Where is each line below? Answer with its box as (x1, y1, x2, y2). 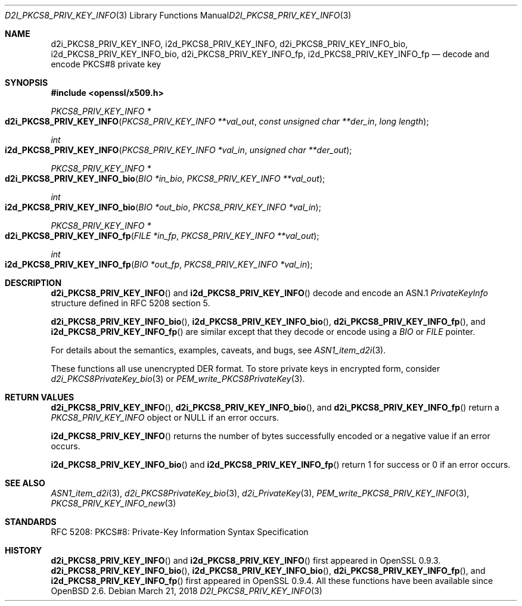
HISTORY (5, 545, 42, 555)
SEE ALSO (5, 478, 45, 488)
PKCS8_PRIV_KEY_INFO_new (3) (51, 498, 176, 508)
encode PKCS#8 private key (51, 59, 161, 69)
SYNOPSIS (5, 77, 48, 88)
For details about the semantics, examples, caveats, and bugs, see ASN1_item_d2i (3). (51, 345, 386, 355)
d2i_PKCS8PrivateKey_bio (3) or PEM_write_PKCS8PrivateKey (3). (51, 374, 305, 384)
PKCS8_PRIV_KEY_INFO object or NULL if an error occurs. (51, 412, 279, 422)
